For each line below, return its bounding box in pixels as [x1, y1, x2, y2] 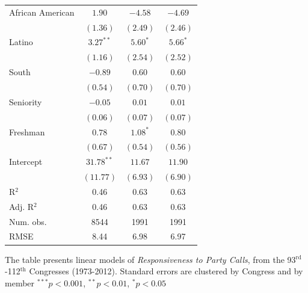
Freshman [9, 125, 45, 138]
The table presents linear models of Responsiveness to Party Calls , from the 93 [5, 253, 296, 265]
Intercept [9, 155, 43, 168]
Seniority [9, 95, 42, 108]
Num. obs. [9, 215, 47, 227]
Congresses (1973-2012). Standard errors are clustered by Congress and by [29, 265, 303, 277]
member [5, 276, 35, 289]
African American [9, 5, 75, 18]
